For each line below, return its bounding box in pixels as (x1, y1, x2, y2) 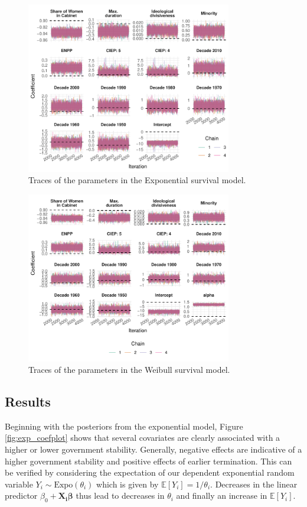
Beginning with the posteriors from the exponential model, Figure (5, 420, 243, 432)
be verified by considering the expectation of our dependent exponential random (5, 466, 295, 479)
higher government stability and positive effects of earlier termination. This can (5, 454, 292, 467)
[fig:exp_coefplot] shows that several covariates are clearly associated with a (5, 431, 280, 444)
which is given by (96, 477, 159, 490)
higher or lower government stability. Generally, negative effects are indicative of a (5, 443, 302, 456)
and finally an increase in (176, 489, 267, 502)
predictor (5, 489, 38, 502)
